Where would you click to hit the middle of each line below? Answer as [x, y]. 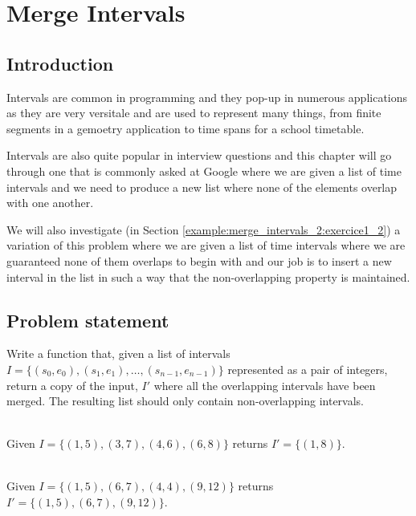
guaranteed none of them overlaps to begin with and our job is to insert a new [199, 260]
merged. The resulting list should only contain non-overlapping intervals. [186, 401]
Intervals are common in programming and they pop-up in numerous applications [207, 97]
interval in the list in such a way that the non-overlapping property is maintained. [208, 276]
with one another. [50, 203]
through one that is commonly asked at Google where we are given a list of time [204, 171]
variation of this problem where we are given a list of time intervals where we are [206, 245]
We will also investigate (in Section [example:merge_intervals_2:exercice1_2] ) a [204, 229]
